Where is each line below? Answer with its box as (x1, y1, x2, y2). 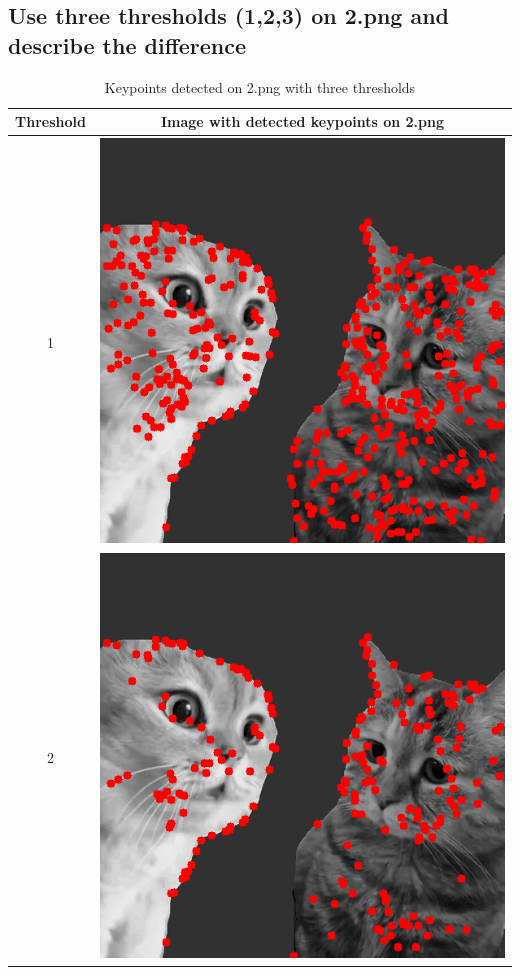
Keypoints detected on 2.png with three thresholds (104, 76, 416, 97)
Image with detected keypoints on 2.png (160, 111, 444, 132)
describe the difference (8, 29, 247, 60)
